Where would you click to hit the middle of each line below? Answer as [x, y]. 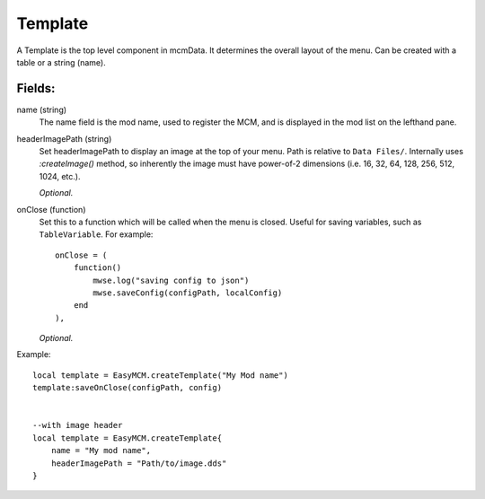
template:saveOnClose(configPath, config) [128, 388]
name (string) [42, 109]
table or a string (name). [62, 62]
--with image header [78, 425]
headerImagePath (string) [64, 138]
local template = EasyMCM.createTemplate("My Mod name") [161, 375]
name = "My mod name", [101, 451]
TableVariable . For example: [96, 234]
